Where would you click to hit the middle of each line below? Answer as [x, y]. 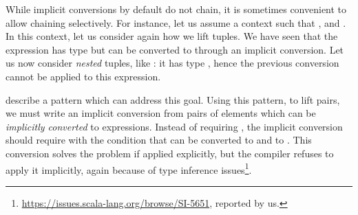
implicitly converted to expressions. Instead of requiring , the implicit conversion [174, 126]
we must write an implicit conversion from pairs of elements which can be [161, 113]
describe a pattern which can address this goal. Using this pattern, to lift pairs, [173, 99]
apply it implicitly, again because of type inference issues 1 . [129, 168]
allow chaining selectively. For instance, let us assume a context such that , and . [176, 22]
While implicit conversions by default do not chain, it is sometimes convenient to [176, 9]
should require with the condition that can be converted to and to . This [159, 140]
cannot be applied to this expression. [83, 76]
